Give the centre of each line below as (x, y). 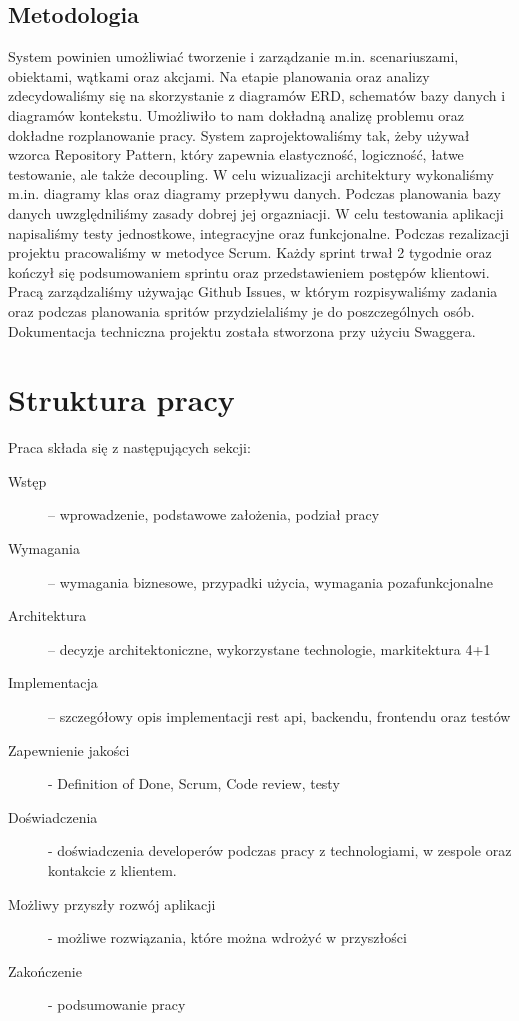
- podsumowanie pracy (117, 1004)
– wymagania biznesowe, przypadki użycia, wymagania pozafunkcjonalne (271, 581)
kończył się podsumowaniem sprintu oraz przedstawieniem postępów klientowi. (249, 271)
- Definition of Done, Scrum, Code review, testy (194, 783)
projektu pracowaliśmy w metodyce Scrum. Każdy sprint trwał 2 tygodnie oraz (250, 252)
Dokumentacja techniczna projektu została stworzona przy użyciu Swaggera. (242, 330)
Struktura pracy (121, 399)
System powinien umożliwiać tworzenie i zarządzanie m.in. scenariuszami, (233, 56)
